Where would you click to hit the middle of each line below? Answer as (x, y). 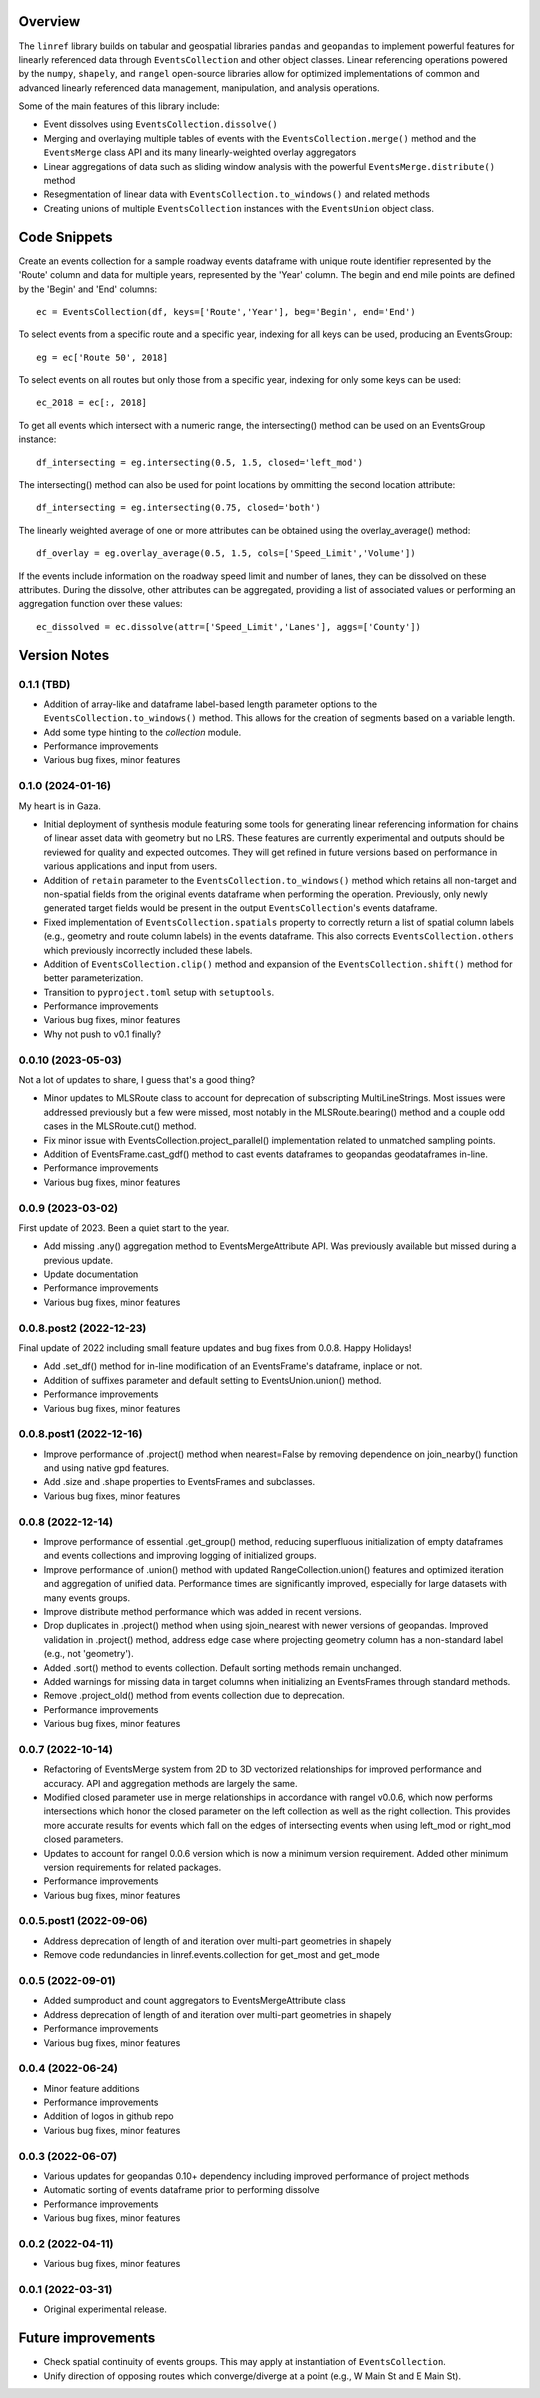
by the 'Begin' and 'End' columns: (88, 289)
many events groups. (86, 1597)
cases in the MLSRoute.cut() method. (120, 1126)
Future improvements (87, 2338)
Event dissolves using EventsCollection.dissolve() (161, 124)
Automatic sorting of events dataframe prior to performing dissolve (181, 2190)
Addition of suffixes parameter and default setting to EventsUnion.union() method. (212, 1380)
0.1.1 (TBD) (44, 684)
